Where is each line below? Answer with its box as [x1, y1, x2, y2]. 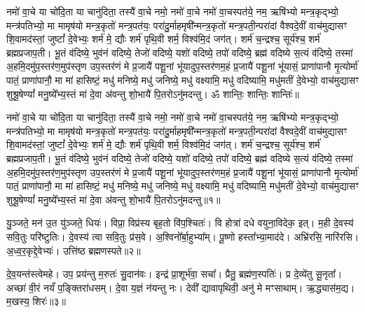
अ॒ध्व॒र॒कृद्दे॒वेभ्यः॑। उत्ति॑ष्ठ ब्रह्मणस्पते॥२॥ [6, 243, 141, 257]
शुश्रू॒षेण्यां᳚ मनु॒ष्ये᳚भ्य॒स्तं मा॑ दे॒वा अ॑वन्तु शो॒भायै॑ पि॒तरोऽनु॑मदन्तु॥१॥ [6, 192, 221, 206]
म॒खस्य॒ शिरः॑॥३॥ [6, 294, 66, 309]
